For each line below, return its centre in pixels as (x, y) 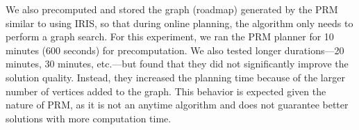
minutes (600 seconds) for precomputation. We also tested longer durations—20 (175, 50)
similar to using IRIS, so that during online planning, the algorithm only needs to (179, 23)
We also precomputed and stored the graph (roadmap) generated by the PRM (172, 9)
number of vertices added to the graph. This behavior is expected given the (166, 91)
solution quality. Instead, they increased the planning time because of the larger (175, 77)
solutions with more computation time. (89, 118)
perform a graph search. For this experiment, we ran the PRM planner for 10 (170, 36)
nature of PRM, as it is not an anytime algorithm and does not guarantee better (177, 105)
